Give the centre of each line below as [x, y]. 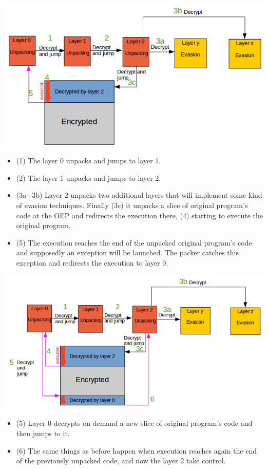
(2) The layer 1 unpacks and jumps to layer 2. [89, 177]
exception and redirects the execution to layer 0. [92, 262]
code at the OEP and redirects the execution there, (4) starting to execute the [139, 215]
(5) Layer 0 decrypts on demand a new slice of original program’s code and [134, 423]
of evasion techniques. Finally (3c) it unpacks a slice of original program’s [132, 205]
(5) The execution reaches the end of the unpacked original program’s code [134, 242]
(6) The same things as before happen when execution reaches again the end [136, 450]
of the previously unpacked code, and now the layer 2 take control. [121, 461]
